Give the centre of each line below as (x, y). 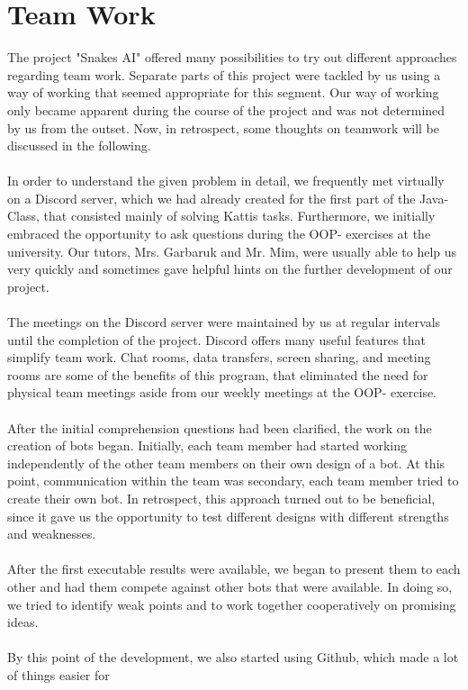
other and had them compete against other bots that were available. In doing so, (230, 586)
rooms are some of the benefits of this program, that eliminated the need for (218, 374)
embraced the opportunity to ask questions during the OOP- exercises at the (219, 234)
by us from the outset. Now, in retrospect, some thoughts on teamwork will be (224, 127)
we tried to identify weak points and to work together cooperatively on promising (232, 604)
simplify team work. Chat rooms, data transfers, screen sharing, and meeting (219, 357)
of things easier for (58, 674)
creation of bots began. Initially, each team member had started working (207, 445)
